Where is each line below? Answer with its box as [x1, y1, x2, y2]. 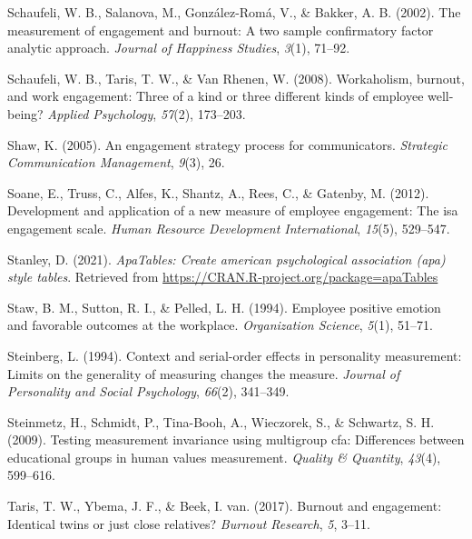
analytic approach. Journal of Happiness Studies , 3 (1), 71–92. [7, 38, 350, 57]
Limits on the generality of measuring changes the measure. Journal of [7, 364, 400, 383]
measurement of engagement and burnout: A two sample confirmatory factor [7, 20, 434, 39]
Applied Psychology [47, 104, 153, 123]
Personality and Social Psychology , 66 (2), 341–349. [7, 382, 290, 401]
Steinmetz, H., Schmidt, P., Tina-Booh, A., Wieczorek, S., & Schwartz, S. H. [7, 412, 435, 431]
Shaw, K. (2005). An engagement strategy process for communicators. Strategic [7, 135, 447, 154]
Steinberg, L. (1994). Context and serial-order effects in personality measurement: [7, 345, 462, 364]
